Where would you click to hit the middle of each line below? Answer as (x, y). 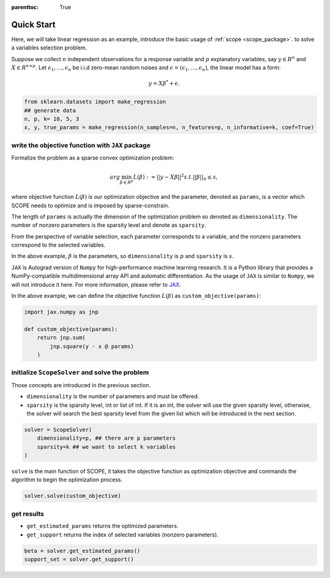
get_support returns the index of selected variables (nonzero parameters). (123, 535)
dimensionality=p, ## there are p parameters (106, 438)
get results (28, 514)
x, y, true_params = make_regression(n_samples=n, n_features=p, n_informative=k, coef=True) (169, 128)
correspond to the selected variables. (59, 245)
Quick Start (33, 24)
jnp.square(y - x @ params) (92, 346)
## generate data (50, 110)
